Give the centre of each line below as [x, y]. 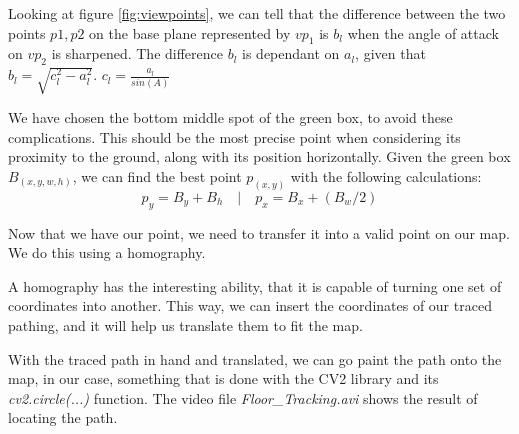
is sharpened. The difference [137, 53]
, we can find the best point [157, 175]
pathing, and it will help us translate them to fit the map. [185, 324]
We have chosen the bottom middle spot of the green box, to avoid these [230, 117]
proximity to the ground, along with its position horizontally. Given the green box [259, 156]
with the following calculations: [386, 175]
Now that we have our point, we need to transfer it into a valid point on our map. [259, 232]
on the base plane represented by [190, 32]
